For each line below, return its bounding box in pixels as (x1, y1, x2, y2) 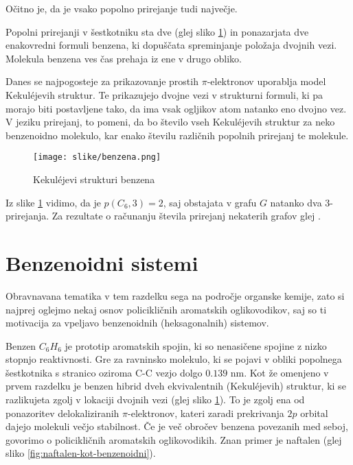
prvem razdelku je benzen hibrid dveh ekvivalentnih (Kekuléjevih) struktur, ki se (5, 379, 346, 393)
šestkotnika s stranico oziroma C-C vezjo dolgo (5, 365, 203, 379)
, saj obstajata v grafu (163, 195, 257, 209)
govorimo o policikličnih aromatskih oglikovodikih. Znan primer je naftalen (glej (5, 432, 342, 446)
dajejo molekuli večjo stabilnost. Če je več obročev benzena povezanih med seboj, (5, 419, 348, 433)
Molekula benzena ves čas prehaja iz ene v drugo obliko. (5, 51, 242, 65)
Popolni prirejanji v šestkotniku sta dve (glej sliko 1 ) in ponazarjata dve (5, 24, 309, 38)
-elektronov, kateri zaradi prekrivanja (128, 405, 284, 420)
